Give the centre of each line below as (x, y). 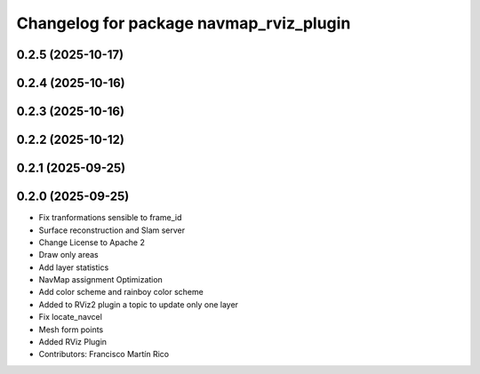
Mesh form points (71, 330)
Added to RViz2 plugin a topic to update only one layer (139, 304)
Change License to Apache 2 (92, 242)
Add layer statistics (74, 267)
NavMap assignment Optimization (101, 280)
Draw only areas (69, 255)
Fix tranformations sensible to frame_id (110, 218)
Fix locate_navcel (70, 317)
